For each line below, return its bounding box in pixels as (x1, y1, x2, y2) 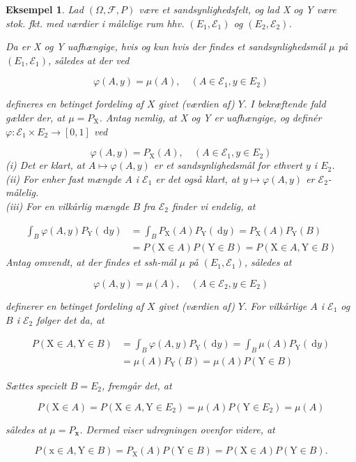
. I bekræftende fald (243, 96, 326, 111)
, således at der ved (48, 52, 130, 67)
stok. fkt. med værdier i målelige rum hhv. (6, 15, 185, 30)
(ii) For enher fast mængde (6, 171, 122, 186)
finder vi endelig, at (171, 198, 256, 213)
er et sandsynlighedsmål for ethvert (153, 158, 302, 172)
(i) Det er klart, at (6, 158, 85, 172)
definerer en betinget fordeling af (6, 298, 144, 313)
